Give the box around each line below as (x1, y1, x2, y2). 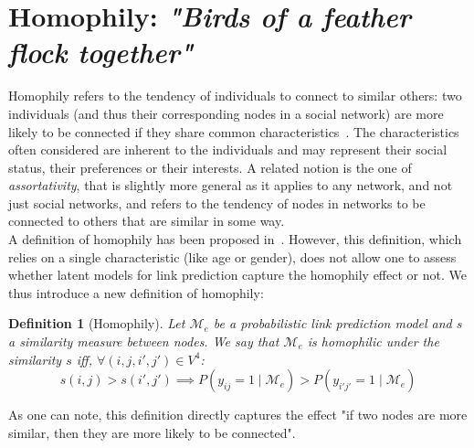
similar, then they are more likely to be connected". (8, 422, 296, 442)
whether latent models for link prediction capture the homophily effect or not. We (8, 265, 467, 284)
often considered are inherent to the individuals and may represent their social (8, 140, 448, 159)
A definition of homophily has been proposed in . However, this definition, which (8, 229, 462, 249)
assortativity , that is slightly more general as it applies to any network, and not (8, 176, 453, 195)
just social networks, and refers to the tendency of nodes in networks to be (8, 193, 426, 212)
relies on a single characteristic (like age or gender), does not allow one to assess (8, 247, 457, 266)
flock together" (8, 33, 194, 71)
